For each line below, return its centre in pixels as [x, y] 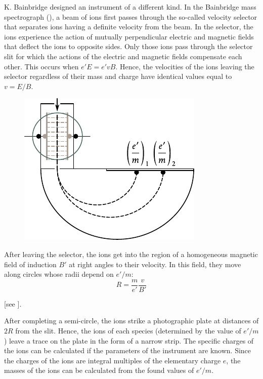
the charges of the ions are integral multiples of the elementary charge [113, 360]
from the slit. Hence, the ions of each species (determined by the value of [128, 330]
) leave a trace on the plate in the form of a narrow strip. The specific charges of [129, 340]
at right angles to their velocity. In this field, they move [155, 264]
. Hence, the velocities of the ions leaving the [185, 66]
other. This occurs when [41, 66]
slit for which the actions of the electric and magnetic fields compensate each [123, 56]
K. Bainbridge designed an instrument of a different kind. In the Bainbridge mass [130, 7]
